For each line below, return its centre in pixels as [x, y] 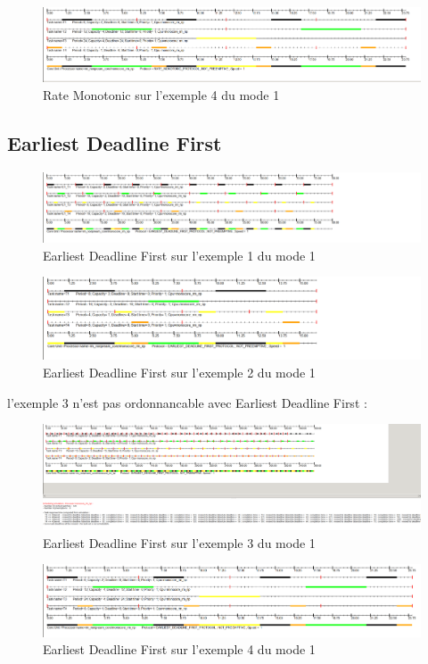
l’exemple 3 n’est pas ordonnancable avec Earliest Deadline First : [187, 402]
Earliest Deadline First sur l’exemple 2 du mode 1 [179, 372]
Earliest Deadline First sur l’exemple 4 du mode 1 [179, 649]
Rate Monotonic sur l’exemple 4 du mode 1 [161, 94]
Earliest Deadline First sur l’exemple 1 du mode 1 [179, 255]
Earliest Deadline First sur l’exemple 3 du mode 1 [179, 542]
